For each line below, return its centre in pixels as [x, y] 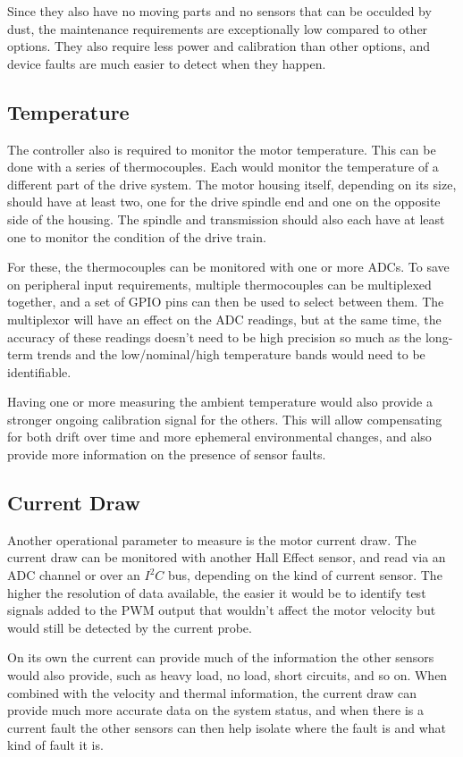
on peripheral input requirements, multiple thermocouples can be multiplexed [219, 284]
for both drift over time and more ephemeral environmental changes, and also [219, 437]
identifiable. [39, 371]
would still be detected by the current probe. [130, 627]
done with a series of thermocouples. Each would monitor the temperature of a [223, 167]
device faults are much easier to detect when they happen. [167, 63]
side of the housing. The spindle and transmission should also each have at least [226, 219]
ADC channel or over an [74, 575]
